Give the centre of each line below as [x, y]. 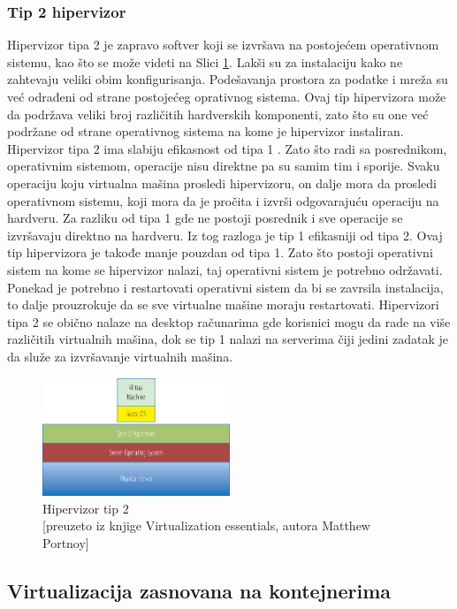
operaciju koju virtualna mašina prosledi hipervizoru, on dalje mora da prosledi [222, 183]
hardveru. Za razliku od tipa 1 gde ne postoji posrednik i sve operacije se [205, 218]
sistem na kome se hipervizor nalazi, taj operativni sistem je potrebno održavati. [225, 269]
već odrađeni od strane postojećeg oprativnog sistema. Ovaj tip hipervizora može [227, 96]
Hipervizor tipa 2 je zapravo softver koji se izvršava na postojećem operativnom [223, 45]
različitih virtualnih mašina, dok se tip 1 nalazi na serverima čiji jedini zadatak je [228, 339]
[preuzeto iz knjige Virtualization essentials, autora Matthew [206, 525]
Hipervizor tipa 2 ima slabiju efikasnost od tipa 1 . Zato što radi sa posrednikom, [227, 148]
